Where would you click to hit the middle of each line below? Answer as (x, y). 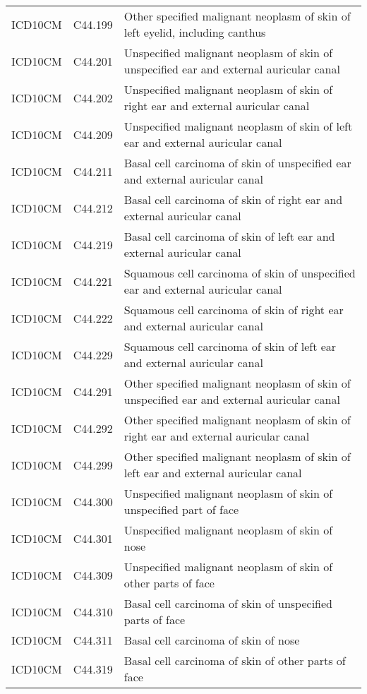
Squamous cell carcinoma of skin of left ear (230, 346)
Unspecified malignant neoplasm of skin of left (238, 126)
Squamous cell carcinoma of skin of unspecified (240, 273)
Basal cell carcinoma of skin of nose (212, 640)
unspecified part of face (181, 509)
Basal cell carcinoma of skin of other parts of (235, 660)
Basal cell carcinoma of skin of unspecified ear (237, 163)
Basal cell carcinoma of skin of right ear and (233, 199)
